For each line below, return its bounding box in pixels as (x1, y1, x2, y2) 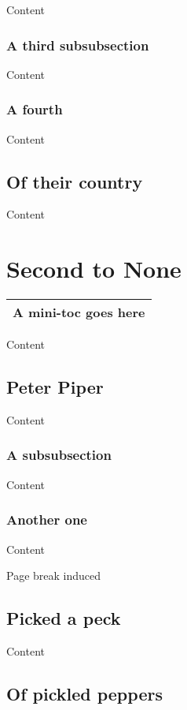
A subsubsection (6, 445, 112, 465)
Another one (6, 510, 87, 529)
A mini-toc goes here (13, 303, 145, 322)
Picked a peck (6, 606, 121, 630)
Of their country (6, 169, 143, 193)
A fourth (6, 99, 63, 119)
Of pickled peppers (6, 681, 163, 705)
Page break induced (6, 567, 101, 584)
